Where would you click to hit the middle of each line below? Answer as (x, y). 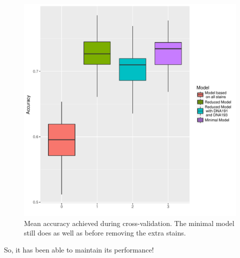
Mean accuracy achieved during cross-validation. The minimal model (129, 223)
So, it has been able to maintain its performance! (79, 249)
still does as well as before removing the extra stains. (105, 233)
